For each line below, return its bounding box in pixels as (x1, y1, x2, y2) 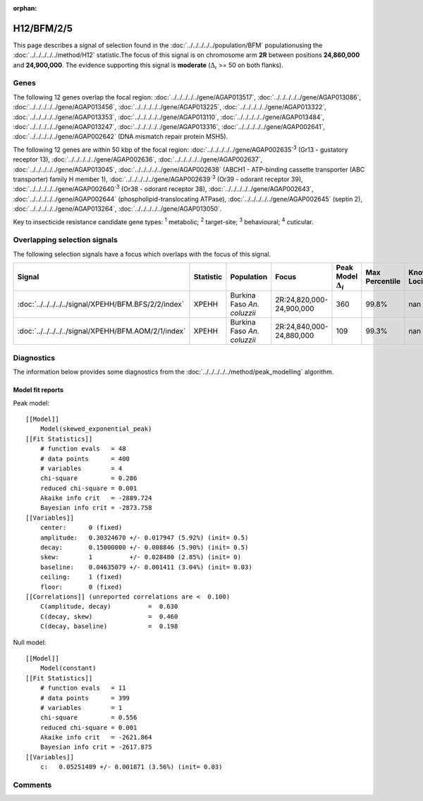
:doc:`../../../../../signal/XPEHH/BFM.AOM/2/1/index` (17, 326, 186, 336)
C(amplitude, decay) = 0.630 (39, 603, 178, 611)
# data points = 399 (39, 694, 130, 702)
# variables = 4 (39, 464, 123, 472)
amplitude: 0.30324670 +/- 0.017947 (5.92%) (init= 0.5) (39, 533, 249, 542)
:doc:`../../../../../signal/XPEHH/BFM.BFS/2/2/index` (17, 300, 185, 310)
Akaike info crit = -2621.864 (39, 733, 152, 742)
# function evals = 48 (39, 445, 126, 453)
